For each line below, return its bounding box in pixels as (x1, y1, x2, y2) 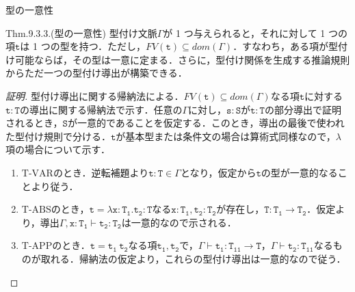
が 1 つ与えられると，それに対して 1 (163, 25, 326, 40)
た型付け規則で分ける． (5, 129, 111, 143)
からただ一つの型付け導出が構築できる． (5, 66, 187, 80)
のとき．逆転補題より (53, 165, 149, 179)
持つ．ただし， (79, 39, 146, 53)
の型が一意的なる (261, 165, 338, 179)
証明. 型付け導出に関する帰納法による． (5, 88, 184, 103)
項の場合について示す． (5, 142, 111, 157)
